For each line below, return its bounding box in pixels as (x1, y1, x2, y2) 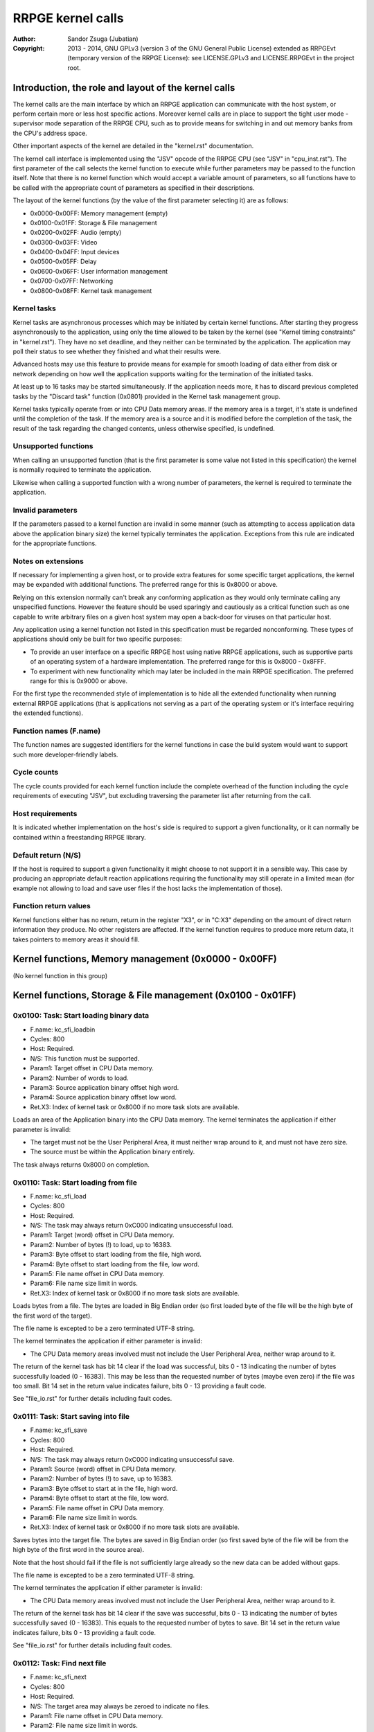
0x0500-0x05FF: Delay (30, 257, 97, 266)
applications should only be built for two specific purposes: (12, 635, 182, 644)
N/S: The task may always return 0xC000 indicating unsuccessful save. (30, 1455, 235, 1463)
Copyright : (12, 44, 45, 52)
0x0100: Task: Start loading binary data (12, 1011, 150, 1020)
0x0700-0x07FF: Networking (30, 277, 114, 285)
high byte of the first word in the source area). (12, 1546, 145, 1554)
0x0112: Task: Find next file (12, 1659, 107, 1668)
